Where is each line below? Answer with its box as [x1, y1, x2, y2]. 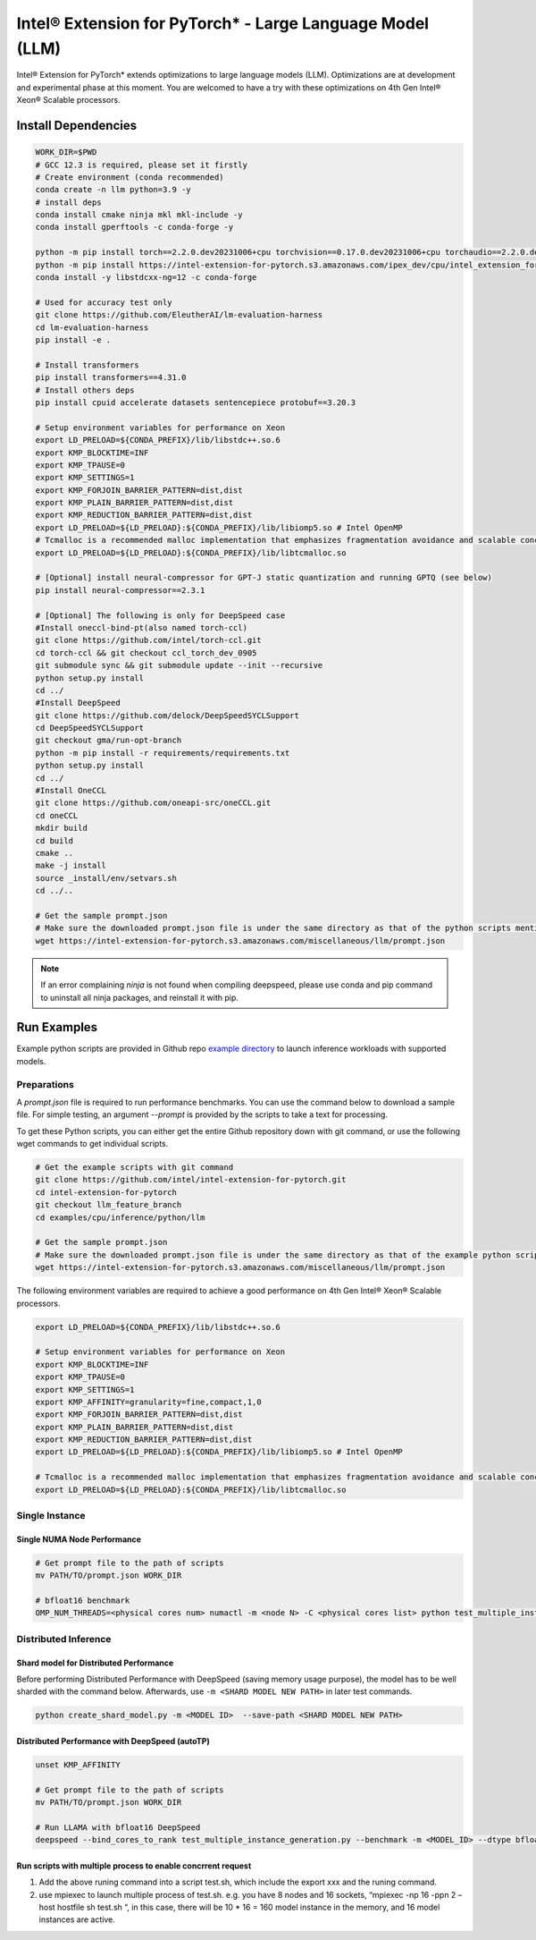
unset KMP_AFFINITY [35, 1759, 121, 1770]
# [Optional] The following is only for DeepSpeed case [35, 610, 286, 621]
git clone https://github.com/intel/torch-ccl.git [35, 635, 263, 646]
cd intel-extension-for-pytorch [35, 1187, 178, 1198]
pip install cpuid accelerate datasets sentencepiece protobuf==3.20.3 [35, 397, 356, 407]
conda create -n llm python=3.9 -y [35, 184, 191, 195]
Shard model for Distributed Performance [16, 1657, 174, 1668]
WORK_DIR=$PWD [35, 148, 97, 157]
